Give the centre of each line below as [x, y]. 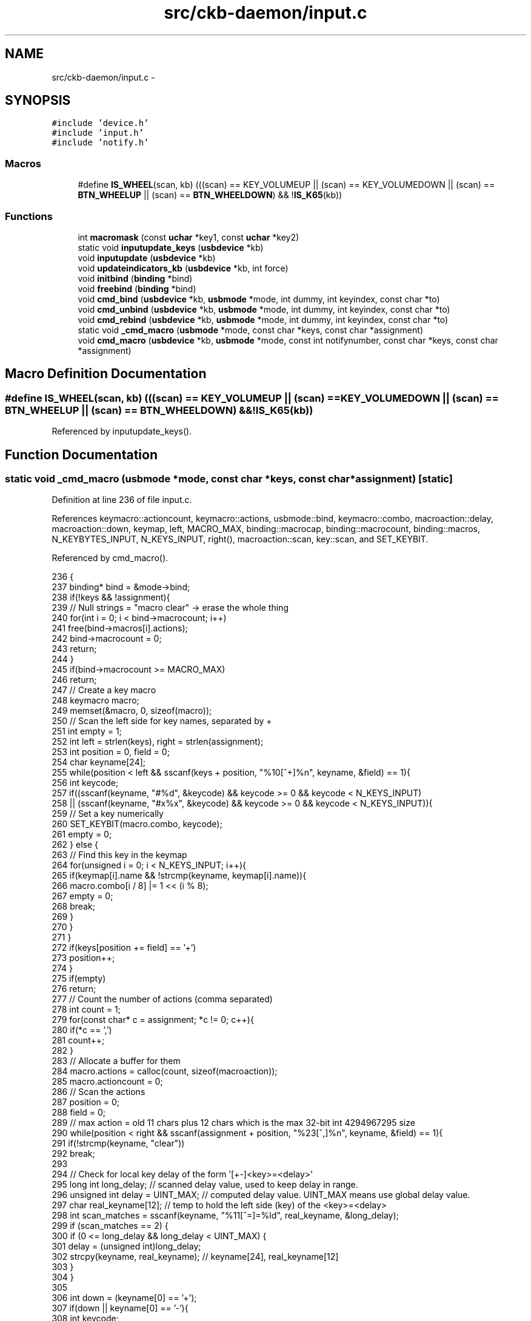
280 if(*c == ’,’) [82, 1030]
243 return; [74, 649]
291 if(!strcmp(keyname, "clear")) [118, 1143]
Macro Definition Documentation [106, 374]
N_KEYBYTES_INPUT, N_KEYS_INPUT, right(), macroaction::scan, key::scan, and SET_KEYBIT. [240, 539]
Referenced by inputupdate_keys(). [122, 431]
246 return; [74, 680]
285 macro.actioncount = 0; [107, 1082]
